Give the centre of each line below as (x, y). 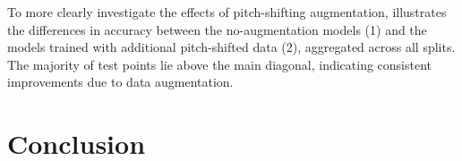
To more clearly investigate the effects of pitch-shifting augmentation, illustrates (227, 12)
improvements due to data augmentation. (120, 82)
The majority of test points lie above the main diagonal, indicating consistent (220, 64)
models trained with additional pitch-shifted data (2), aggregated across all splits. (231, 47)
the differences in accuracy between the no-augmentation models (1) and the (217, 29)
